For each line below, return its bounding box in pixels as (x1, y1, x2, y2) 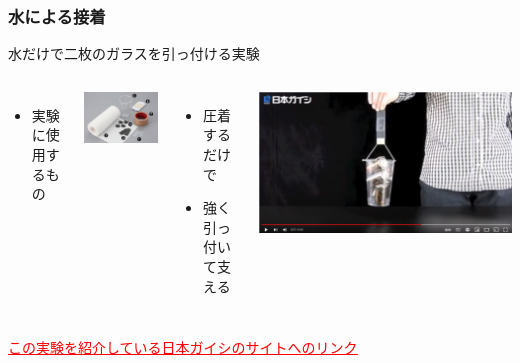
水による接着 (8, 3, 106, 28)
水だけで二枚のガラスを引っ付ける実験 (8, 43, 260, 64)
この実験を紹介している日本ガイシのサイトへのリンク (8, 337, 358, 358)
